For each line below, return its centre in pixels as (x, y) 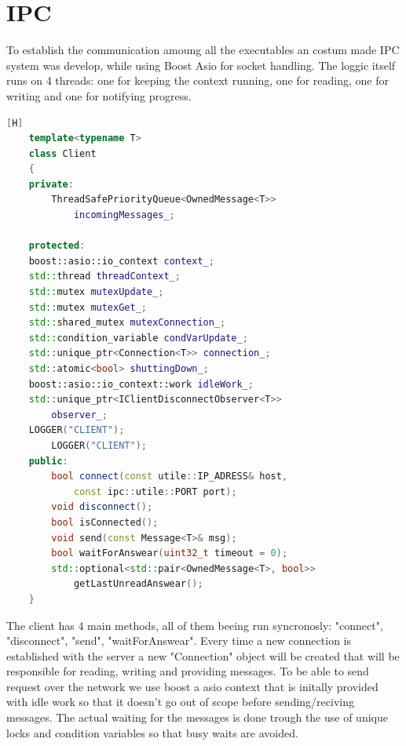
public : (48, 461)
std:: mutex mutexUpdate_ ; (96, 292)
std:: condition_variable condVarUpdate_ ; (138, 338)
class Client (62, 153)
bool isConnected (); (105, 522)
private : (51, 184)
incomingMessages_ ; (124, 215)
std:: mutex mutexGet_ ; (88, 307)
